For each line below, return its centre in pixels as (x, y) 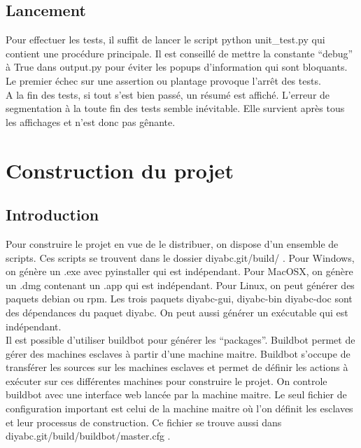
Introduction (52, 215)
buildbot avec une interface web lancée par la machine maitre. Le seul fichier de (176, 394)
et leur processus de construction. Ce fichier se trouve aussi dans (144, 422)
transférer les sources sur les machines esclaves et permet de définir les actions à (177, 367)
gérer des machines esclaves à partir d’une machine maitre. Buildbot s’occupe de (178, 353)
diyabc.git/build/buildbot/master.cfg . (88, 436)
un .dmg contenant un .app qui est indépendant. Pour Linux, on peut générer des (180, 285)
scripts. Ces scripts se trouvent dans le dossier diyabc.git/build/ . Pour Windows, (180, 257)
